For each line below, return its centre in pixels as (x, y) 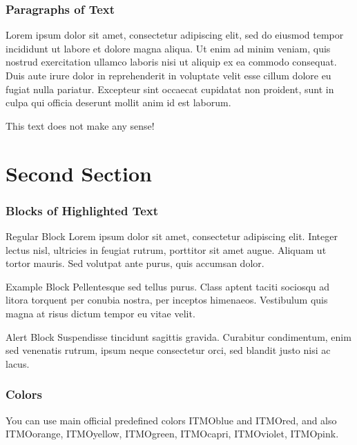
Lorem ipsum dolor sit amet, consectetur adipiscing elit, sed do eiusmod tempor (175, 35)
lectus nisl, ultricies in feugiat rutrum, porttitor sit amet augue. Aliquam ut (166, 249)
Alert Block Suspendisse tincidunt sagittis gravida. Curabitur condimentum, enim (178, 336)
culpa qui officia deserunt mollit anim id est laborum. (118, 102)
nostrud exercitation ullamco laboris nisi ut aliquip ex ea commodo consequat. (171, 62)
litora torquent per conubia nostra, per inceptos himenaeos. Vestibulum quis (167, 300)
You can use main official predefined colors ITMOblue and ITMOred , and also (171, 420)
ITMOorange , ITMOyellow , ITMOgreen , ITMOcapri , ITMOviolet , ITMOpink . (172, 434)
